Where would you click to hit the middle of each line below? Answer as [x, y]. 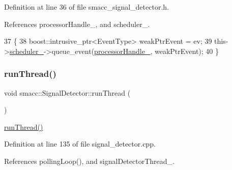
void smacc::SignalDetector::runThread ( [67, 92]
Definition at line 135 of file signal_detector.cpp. [80, 144]
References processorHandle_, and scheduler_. [77, 24]
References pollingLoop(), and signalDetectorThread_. [89, 161]
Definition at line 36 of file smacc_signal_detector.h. [86, 7]
